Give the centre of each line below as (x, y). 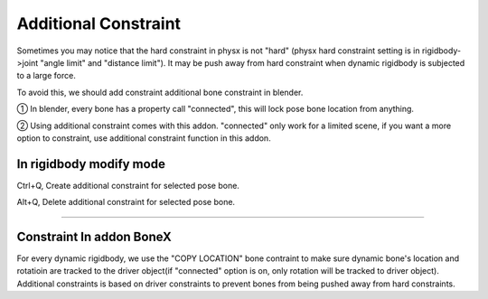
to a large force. (46, 76)
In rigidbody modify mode (91, 164)
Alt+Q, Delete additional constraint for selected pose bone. (126, 202)
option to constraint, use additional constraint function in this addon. (144, 138)
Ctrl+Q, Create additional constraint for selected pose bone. (128, 185)
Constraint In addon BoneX (94, 237)
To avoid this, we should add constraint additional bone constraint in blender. (160, 92)
